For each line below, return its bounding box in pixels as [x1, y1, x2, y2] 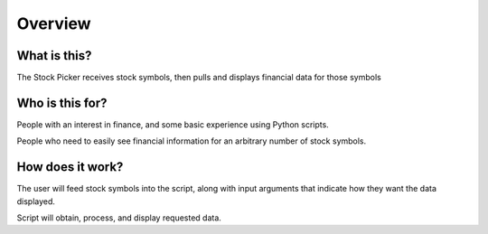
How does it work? [16, 159, 124, 175]
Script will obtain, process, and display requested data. [16, 212, 221, 223]
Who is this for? [16, 95, 108, 110]
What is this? [16, 48, 92, 63]
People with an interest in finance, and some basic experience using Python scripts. [16, 118, 329, 130]
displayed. [16, 195, 56, 207]
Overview [16, 14, 91, 33]
